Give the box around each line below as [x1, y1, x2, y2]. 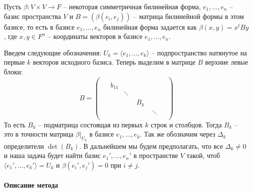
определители [4, 140, 44, 151]
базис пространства [4, 11, 61, 21]
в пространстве [133, 150, 178, 160]
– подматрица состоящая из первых [38, 119, 143, 129]
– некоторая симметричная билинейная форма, [63, 1, 201, 11]
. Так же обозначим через [140, 129, 216, 139]
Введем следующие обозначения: [4, 47, 102, 57]
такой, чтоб [186, 150, 220, 160]
